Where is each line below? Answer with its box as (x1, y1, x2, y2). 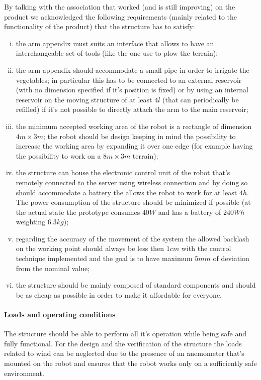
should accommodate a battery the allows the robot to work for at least (16, 187, 237, 197)
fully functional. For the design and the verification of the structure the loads (4, 338, 242, 348)
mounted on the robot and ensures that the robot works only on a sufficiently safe (4, 358, 257, 368)
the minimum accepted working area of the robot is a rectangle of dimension (16, 120, 252, 131)
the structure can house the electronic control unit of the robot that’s (16, 167, 230, 178)
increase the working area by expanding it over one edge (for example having (16, 141, 253, 151)
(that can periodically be (162, 94, 239, 104)
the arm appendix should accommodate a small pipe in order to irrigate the (16, 64, 249, 75)
